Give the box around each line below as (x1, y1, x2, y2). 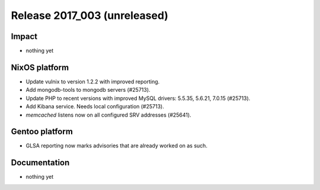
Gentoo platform (11, 127, 73, 137)
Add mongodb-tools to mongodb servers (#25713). (25, 86, 151, 94)
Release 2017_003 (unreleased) (11, 9, 169, 22)
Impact (11, 31, 38, 41)
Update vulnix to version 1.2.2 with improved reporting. (25, 78, 160, 85)
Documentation (11, 157, 70, 168)
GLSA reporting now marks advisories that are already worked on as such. (25, 142, 207, 149)
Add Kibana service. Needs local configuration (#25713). (25, 103, 164, 110)
